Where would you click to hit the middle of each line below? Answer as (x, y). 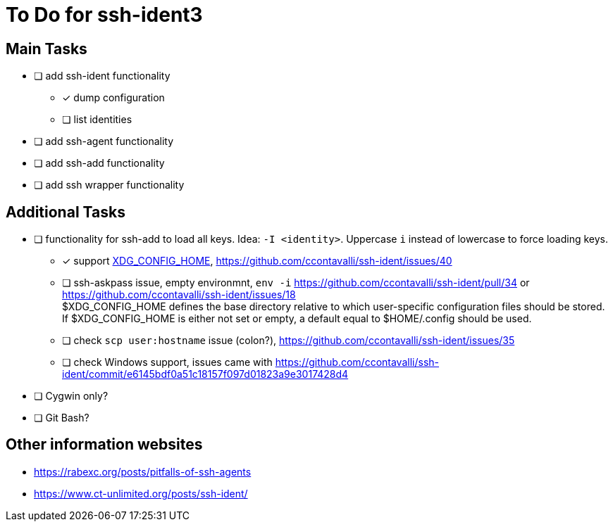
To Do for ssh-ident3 (104, 15)
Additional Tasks (66, 212)
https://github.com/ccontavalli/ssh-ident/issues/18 (179, 295)
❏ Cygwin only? (71, 396)
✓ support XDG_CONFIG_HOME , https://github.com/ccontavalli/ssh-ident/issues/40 (257, 261)
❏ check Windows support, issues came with (167, 362)
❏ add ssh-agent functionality (104, 141)
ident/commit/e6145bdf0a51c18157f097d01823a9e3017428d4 (205, 374)
